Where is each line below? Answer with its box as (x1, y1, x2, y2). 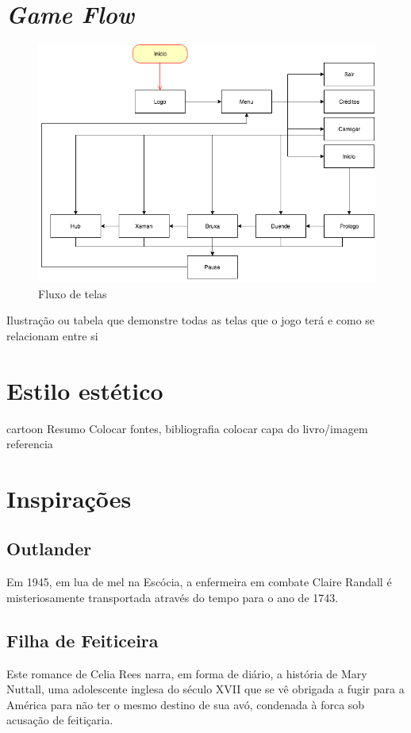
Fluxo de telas (38, 285, 107, 301)
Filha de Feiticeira (6, 627, 159, 652)
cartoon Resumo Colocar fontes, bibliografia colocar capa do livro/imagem (6, 420, 368, 436)
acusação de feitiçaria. (6, 712, 113, 728)
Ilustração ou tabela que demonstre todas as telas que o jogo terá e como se (6, 312, 375, 328)
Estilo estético (6, 374, 163, 406)
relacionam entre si (6, 327, 98, 343)
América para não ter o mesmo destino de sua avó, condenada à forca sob (6, 696, 365, 712)
